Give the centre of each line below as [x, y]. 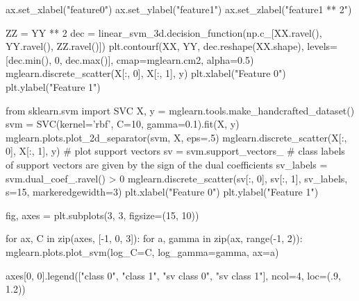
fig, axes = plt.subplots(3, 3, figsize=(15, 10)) [102, 215]
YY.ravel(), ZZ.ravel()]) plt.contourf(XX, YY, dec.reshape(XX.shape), [155, 46]
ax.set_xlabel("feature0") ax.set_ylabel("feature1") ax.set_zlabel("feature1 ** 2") [179, 9]
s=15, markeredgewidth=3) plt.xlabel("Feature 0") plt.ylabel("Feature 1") [162, 192]
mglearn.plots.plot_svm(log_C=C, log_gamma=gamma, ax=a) [142, 251]
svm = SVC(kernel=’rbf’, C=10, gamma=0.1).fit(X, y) [123, 124]
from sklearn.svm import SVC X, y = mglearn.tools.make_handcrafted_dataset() [180, 110]
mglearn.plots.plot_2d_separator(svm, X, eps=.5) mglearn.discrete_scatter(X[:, [176, 137]
